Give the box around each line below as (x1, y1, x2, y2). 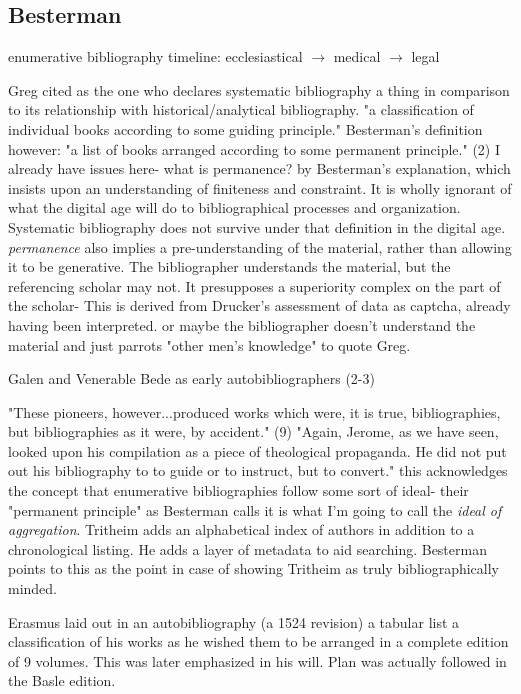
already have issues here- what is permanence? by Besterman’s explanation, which (8, 158, 511, 179)
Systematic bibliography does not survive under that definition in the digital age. (8, 216, 506, 237)
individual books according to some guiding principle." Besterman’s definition (8, 118, 483, 139)
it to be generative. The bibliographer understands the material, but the (8, 256, 451, 277)
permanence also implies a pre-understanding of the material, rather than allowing (8, 236, 512, 257)
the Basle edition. (8, 670, 116, 691)
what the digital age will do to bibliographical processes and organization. (8, 197, 461, 218)
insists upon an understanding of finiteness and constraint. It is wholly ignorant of (8, 177, 512, 198)
